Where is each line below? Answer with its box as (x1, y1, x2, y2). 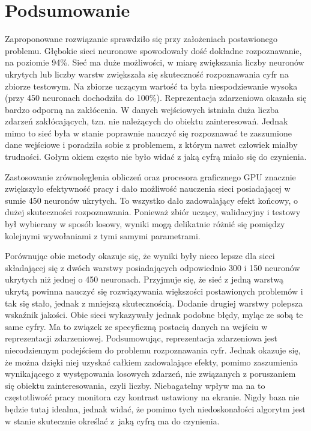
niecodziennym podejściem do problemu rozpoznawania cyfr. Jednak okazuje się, (5, 343, 301, 356)
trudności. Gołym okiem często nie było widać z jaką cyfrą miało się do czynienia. (5, 150, 307, 163)
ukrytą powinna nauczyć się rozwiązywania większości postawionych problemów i (5, 285, 303, 297)
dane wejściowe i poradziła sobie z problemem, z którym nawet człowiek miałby (5, 138, 298, 151)
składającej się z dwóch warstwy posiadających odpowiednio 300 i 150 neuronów (5, 261, 300, 274)
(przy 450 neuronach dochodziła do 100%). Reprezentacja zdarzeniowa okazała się (5, 91, 307, 104)
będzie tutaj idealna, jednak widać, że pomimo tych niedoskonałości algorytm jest (5, 402, 306, 415)
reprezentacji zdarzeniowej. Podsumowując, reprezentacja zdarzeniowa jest (5, 332, 277, 344)
